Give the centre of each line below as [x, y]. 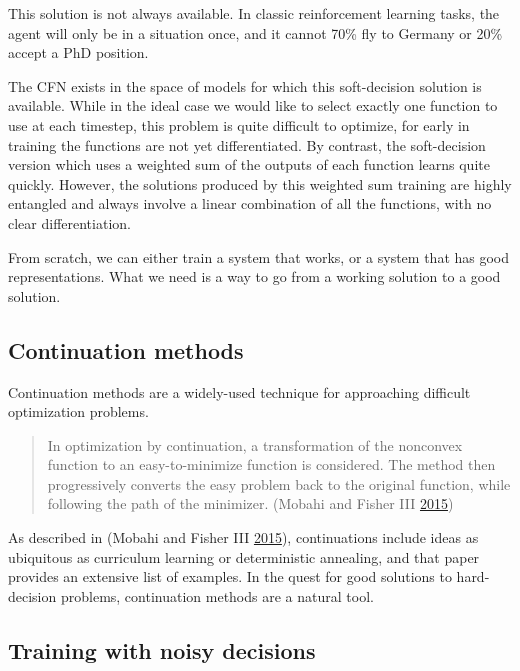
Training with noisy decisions [162, 649]
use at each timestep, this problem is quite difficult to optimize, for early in [239, 124]
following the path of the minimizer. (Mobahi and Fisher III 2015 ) [250, 503]
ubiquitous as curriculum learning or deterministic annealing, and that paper [244, 556]
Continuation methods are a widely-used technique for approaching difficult [239, 391]
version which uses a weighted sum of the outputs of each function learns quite [249, 164]
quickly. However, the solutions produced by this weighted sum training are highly [260, 183]
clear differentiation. [69, 222]
